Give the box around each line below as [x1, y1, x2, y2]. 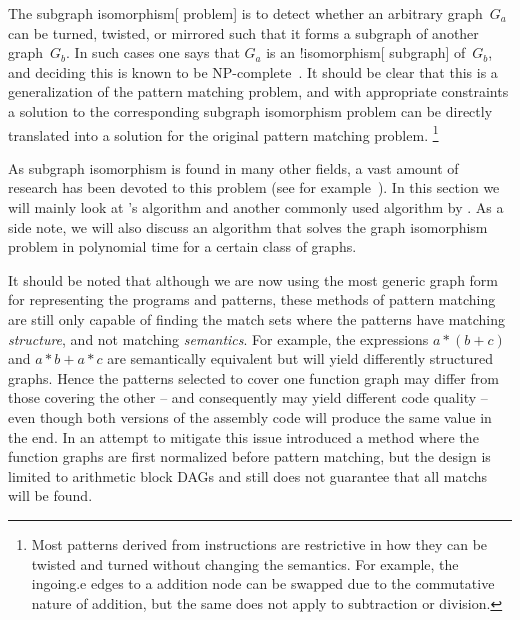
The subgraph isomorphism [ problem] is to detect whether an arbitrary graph [8, 3, 483, 23]
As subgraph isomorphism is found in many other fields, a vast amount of [8, 157, 459, 178]
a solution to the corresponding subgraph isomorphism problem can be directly [8, 100, 493, 121]
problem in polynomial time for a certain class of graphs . [8, 236, 357, 257]
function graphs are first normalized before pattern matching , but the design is [8, 446, 491, 467]
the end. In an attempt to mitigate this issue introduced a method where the [8, 426, 479, 447]
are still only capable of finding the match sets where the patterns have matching [8, 308, 506, 329]
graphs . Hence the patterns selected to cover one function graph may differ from [8, 367, 499, 388]
